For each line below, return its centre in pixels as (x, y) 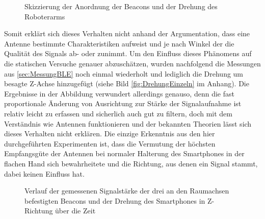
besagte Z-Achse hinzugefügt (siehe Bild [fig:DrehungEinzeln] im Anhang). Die (127, 83)
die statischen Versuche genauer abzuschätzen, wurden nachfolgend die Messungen (132, 63)
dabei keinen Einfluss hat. (44, 173)
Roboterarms (45, 16)
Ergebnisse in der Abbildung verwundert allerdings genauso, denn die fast (119, 93)
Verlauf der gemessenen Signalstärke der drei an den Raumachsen (127, 191)
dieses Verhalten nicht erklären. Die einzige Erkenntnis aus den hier (110, 133)
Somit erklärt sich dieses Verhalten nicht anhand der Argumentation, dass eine (127, 33)
